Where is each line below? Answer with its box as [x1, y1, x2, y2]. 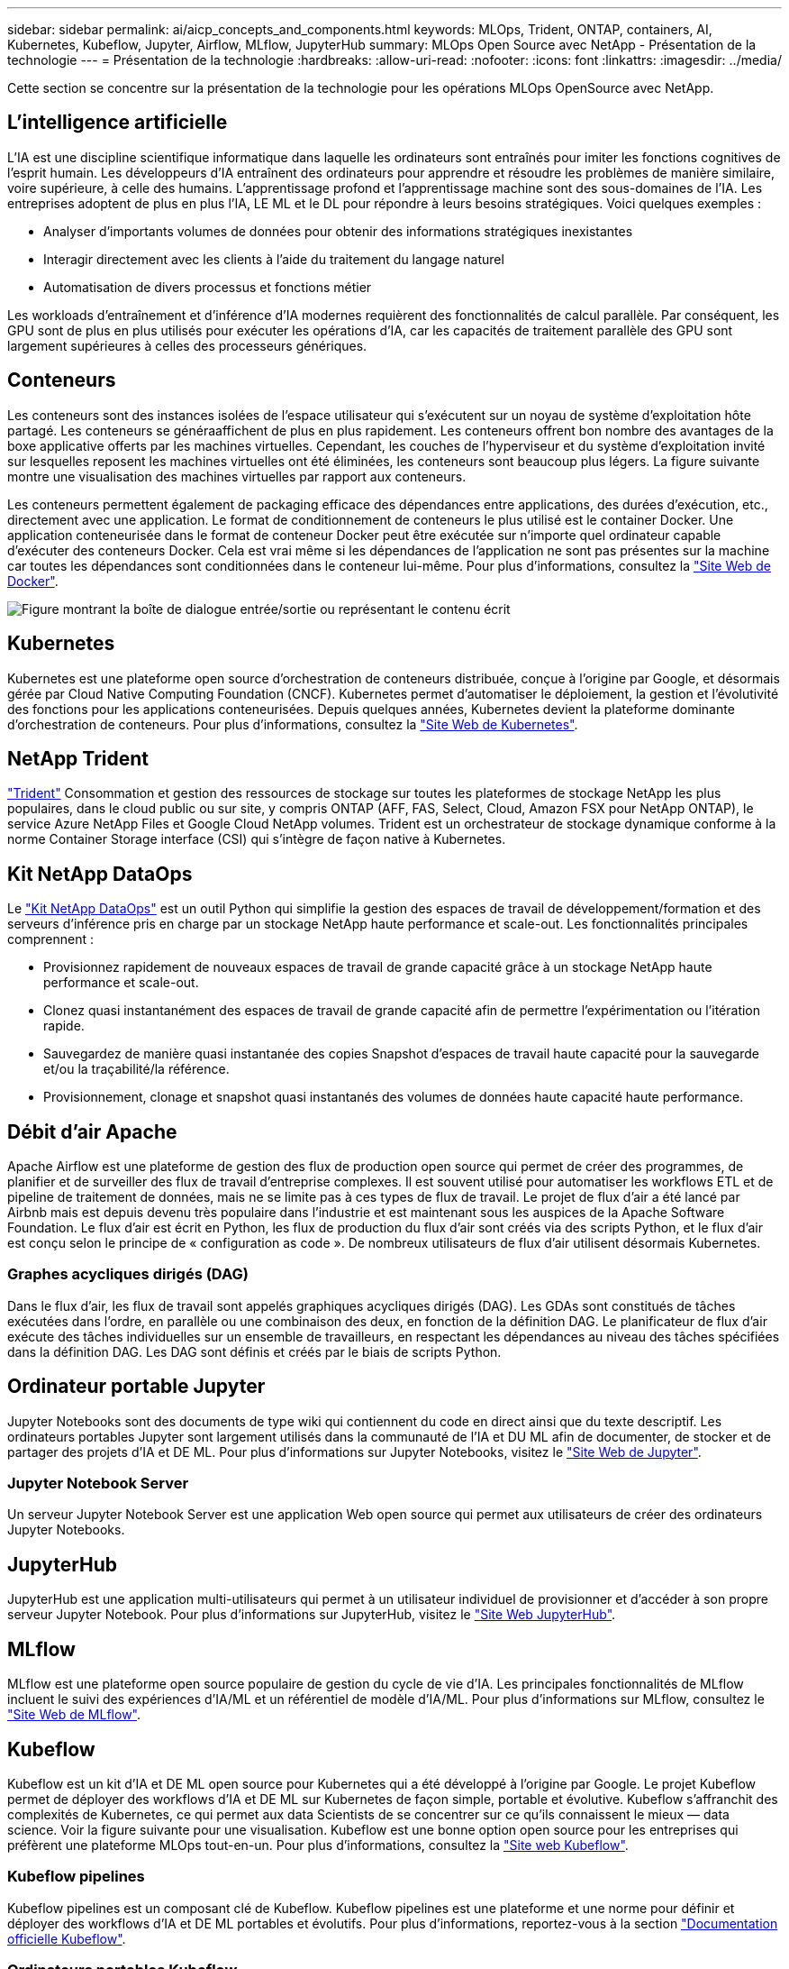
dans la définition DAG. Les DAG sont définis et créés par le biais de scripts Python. [7, 1343, 502, 1360]
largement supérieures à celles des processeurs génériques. [7, 337, 367, 353]
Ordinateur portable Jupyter [7, 1375, 266, 1398]
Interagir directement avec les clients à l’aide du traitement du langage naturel [43, 251, 504, 267]
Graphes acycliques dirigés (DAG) [7, 1265, 249, 1284]
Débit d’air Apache [7, 1120, 177, 1143]
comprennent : [7, 931, 94, 948]
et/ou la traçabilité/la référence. [43, 1061, 230, 1077]
